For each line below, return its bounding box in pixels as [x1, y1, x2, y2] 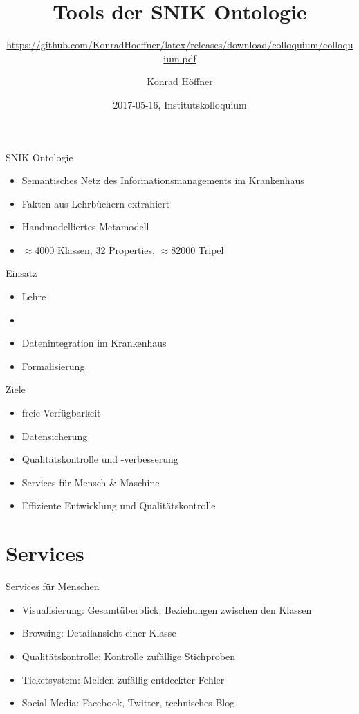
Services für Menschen [6, 579, 100, 594]
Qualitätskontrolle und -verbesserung [21, 452, 178, 466]
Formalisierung [21, 358, 85, 373]
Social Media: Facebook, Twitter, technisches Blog [21, 695, 235, 710]
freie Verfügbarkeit [21, 405, 101, 420]
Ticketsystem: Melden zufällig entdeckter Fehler [21, 672, 225, 686]
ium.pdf [163, 51, 196, 65]
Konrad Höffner [147, 74, 213, 89]
